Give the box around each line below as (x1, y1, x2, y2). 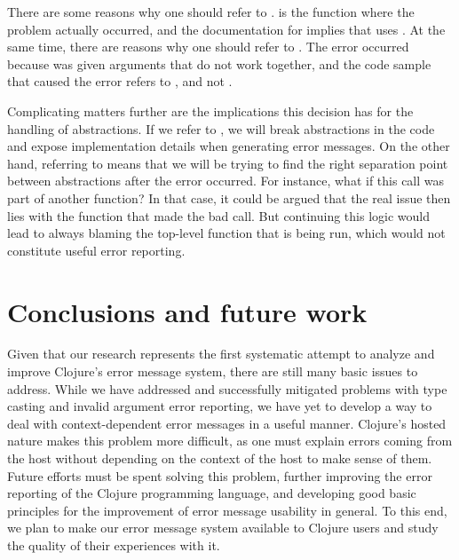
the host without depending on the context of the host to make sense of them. (7, 449, 432, 467)
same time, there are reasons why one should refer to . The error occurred (7, 37, 409, 56)
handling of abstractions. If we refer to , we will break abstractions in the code (7, 119, 435, 138)
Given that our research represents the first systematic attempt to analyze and (7, 344, 435, 363)
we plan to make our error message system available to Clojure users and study (7, 518, 439, 537)
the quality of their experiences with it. (7, 535, 220, 554)
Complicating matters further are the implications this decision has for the (7, 101, 414, 120)
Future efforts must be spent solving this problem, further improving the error (7, 466, 432, 485)
